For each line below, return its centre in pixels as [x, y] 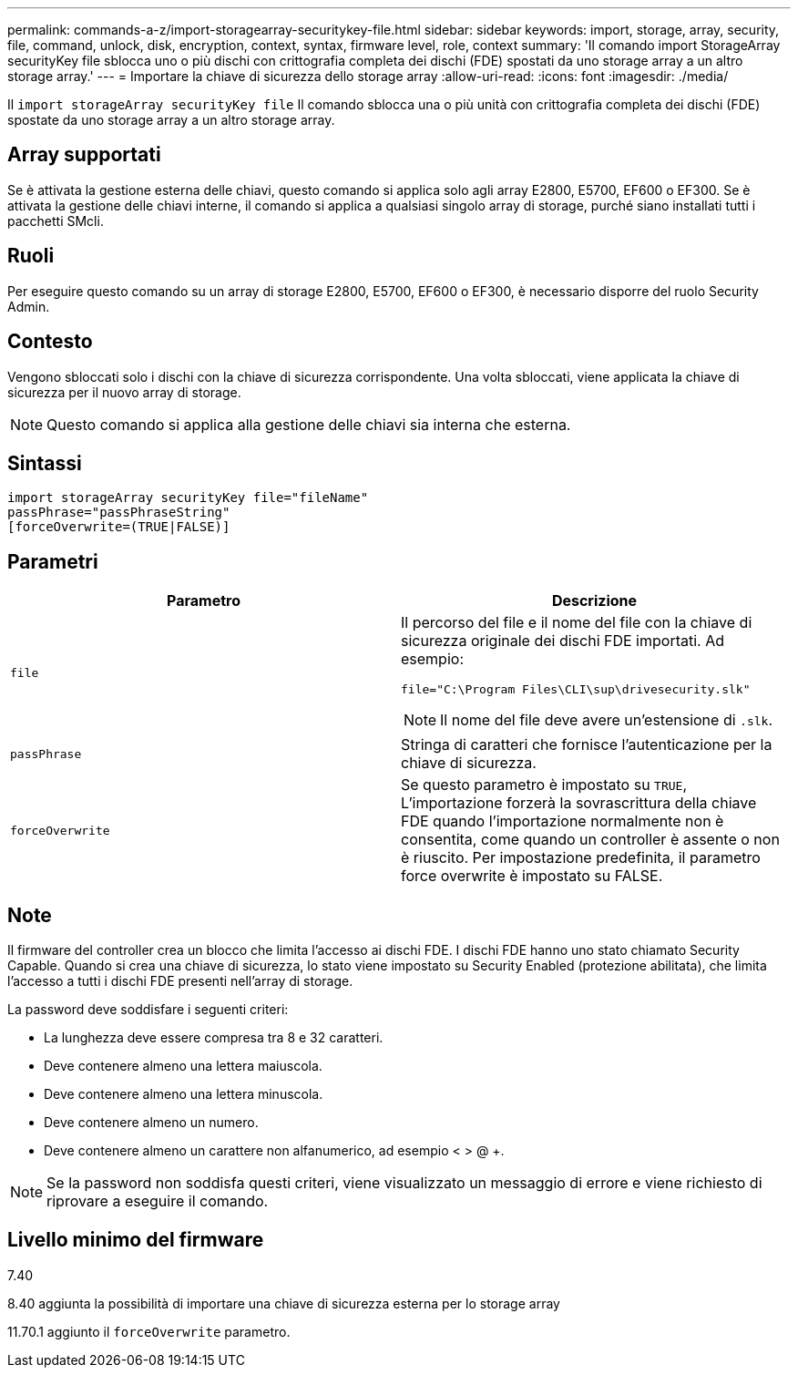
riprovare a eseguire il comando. [158, 1201]
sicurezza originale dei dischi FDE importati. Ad [563, 641]
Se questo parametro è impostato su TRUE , [544, 785]
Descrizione [594, 601]
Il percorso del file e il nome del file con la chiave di [577, 623]
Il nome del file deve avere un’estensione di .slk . [606, 720]
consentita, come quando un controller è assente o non [590, 840]
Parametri [53, 561]
